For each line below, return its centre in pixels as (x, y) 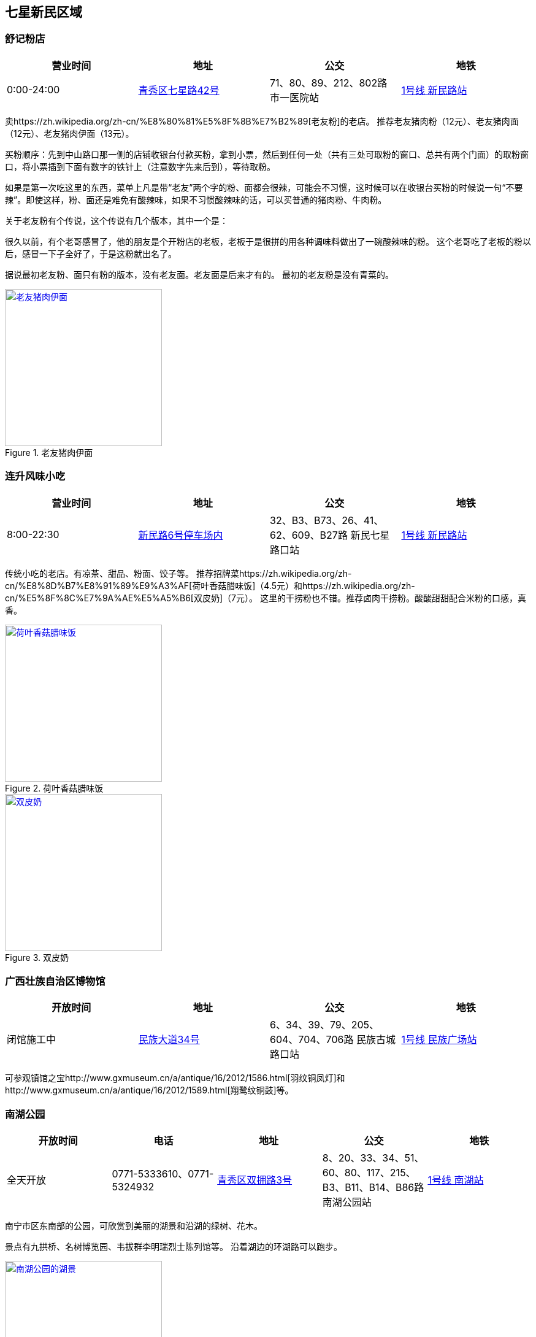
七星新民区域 (44, 12)
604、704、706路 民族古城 (333, 1040)
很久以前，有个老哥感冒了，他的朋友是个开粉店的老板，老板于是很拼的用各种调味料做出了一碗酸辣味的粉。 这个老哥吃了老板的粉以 (268, 241)
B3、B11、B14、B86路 (373, 1188)
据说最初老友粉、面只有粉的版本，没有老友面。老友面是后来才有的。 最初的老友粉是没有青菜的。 (199, 274)
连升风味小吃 (35, 476)
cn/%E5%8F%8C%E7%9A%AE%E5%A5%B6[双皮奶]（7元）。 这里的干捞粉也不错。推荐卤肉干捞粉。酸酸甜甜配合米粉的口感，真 (266, 598)
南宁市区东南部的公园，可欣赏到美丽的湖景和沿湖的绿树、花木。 (134, 1226)
